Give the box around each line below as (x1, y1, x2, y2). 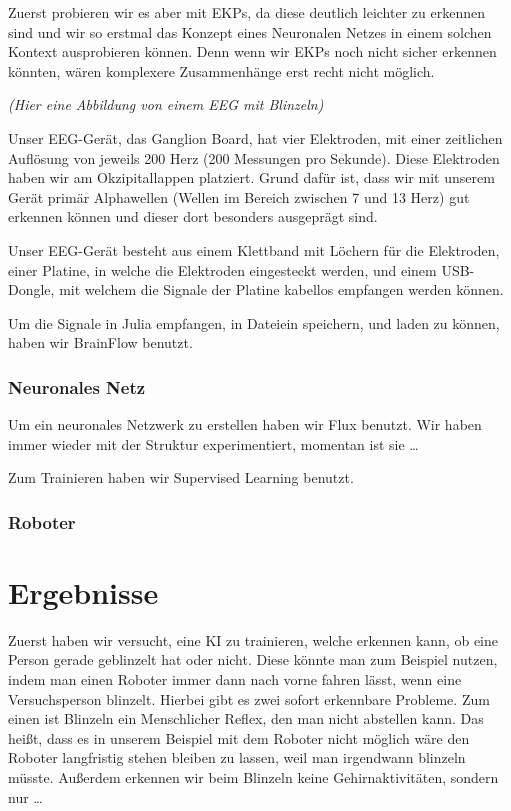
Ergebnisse (8, 571, 159, 612)
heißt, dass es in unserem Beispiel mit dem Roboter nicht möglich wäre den (8, 727, 470, 748)
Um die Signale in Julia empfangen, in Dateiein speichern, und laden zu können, (8, 312, 500, 333)
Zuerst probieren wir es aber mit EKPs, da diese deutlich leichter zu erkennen (8, 2, 485, 22)
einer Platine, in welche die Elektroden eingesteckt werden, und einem (8, 259, 437, 280)
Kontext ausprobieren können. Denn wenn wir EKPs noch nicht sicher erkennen (8, 41, 497, 62)
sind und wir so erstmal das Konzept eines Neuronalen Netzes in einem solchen (8, 21, 492, 42)
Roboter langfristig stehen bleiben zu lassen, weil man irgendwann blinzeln (8, 747, 466, 768)
